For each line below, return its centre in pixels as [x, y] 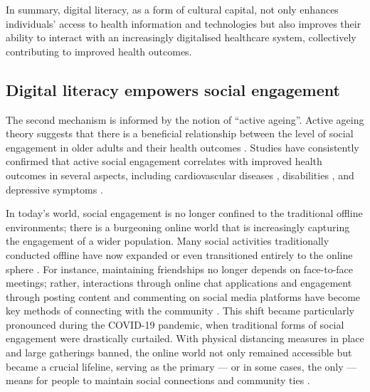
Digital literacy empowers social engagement [173, 89]
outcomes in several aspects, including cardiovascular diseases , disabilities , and [180, 175]
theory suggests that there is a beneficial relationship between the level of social [180, 133]
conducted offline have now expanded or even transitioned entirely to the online [179, 254]
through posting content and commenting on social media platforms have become [183, 296]
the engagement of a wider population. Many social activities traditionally [168, 241]
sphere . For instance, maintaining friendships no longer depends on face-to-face [180, 269]
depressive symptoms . [54, 189]
